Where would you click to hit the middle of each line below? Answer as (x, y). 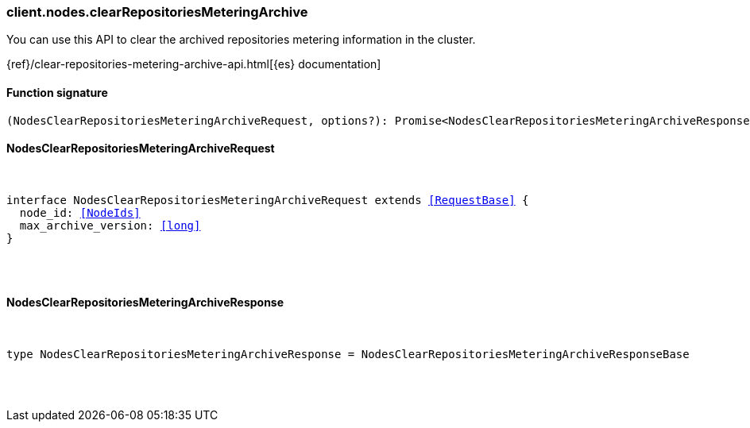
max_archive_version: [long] (110, 225)
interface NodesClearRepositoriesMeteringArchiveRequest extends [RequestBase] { (268, 200)
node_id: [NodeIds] (80, 212)
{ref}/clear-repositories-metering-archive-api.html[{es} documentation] (194, 64)
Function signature (57, 92)
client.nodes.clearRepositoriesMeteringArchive (157, 12)
